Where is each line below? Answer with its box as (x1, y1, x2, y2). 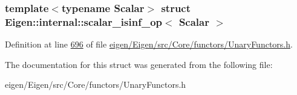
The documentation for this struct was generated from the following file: (5, 58, 273, 70)
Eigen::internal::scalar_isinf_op (5, 14, 162, 29)
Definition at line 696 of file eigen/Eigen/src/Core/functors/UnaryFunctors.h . (5, 38, 293, 51)
